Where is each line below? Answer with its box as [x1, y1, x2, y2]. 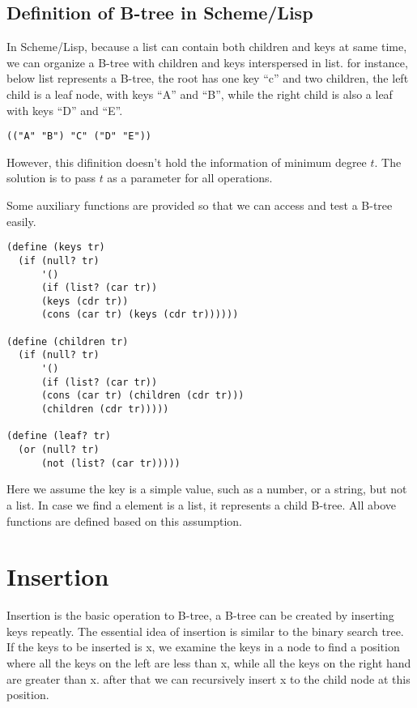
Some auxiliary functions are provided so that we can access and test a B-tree [6, 197, 393, 214]
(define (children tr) [6, 335, 129, 348]
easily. [6, 212, 36, 229]
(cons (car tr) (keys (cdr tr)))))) [40, 309, 239, 321]
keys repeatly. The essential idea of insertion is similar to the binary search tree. [6, 622, 404, 639]
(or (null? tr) [18, 444, 100, 456]
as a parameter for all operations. [107, 169, 273, 186]
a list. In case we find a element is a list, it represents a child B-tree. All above [6, 496, 396, 513]
